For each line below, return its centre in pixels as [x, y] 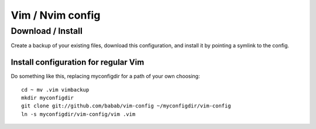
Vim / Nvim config [56, 15]
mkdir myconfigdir [48, 98]
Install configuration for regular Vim [78, 62]
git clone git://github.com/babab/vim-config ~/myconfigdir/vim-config [126, 106]
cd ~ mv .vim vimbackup [55, 90]
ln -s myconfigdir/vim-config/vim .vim [78, 114]
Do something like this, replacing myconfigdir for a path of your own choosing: [105, 76]
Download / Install [47, 31]
